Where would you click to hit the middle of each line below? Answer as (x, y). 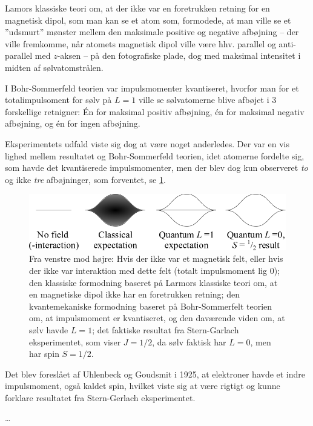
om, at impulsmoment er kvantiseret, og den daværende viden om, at (157, 318)
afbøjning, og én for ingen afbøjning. (73, 123)
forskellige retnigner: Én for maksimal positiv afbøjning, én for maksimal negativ (155, 111)
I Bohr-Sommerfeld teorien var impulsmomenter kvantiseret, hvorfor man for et (152, 88)
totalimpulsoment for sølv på (58, 100)
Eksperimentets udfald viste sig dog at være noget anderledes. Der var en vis (147, 143)
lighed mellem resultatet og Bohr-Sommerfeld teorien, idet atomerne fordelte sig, (155, 155)
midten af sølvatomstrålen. (54, 67)
